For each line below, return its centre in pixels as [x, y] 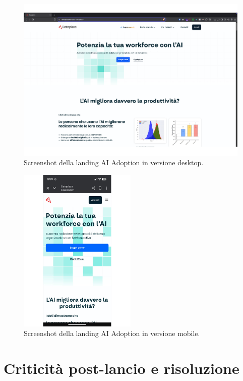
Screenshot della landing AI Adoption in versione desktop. [114, 162]
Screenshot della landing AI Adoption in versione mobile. [112, 333]
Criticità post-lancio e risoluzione [121, 368]
